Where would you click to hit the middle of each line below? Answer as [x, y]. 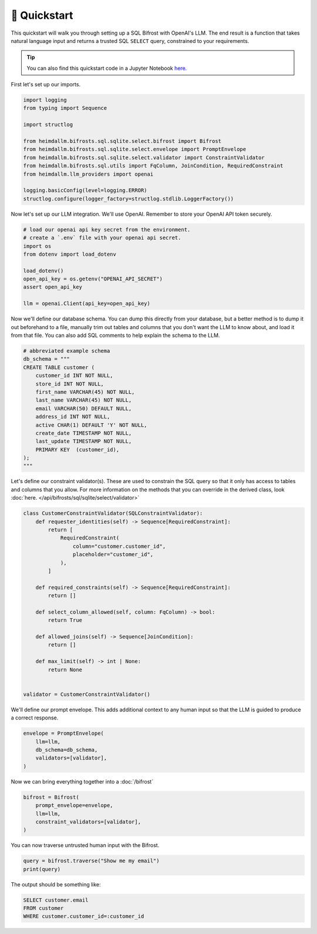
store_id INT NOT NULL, [70, 384]
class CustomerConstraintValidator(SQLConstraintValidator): [113, 513]
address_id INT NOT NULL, [73, 417]
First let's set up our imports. [46, 85]
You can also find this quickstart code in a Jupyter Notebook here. [107, 68]
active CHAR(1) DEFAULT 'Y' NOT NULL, [91, 425]
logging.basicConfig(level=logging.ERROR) [85, 190]
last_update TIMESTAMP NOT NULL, [84, 441]
